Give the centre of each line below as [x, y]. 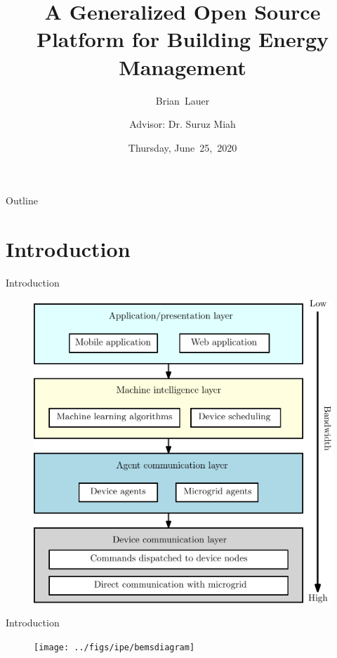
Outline [22, 200]
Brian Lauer [183, 100]
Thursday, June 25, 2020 [183, 147]
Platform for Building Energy [183, 39]
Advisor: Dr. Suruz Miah [183, 124]
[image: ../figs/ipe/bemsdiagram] [114, 647]
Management [183, 66]
